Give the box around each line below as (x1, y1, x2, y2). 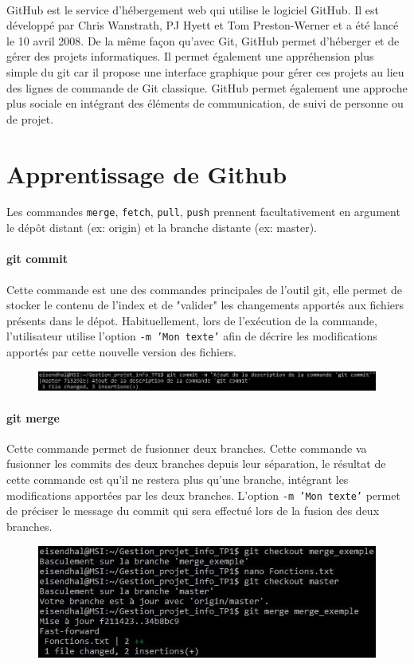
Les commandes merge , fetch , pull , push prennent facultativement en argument (6, 203, 400, 220)
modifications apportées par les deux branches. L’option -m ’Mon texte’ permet (6, 486, 400, 503)
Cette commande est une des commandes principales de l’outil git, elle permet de (6, 281, 402, 297)
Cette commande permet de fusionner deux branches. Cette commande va (6, 439, 367, 456)
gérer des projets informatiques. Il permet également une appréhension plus (6, 48, 374, 65)
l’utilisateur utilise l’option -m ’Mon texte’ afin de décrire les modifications (6, 328, 377, 344)
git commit (6, 250, 68, 267)
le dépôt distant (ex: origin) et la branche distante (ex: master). (6, 219, 318, 236)
